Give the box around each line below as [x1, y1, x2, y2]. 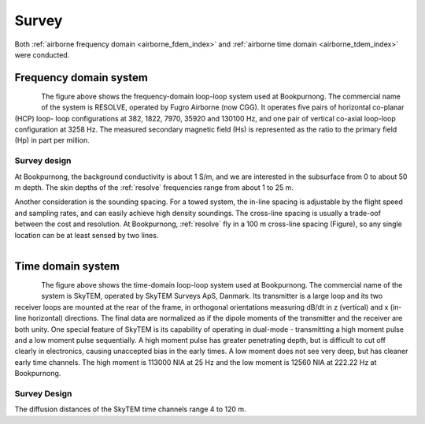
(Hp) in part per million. [14, 136, 90, 145]
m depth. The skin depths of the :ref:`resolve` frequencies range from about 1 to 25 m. [14, 182, 294, 192]
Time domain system [14, 259, 120, 273]
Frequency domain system [14, 71, 149, 84]
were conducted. [14, 50, 70, 59]
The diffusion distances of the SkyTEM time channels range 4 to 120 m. [14, 404, 247, 414]
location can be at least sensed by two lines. [14, 230, 159, 240]
